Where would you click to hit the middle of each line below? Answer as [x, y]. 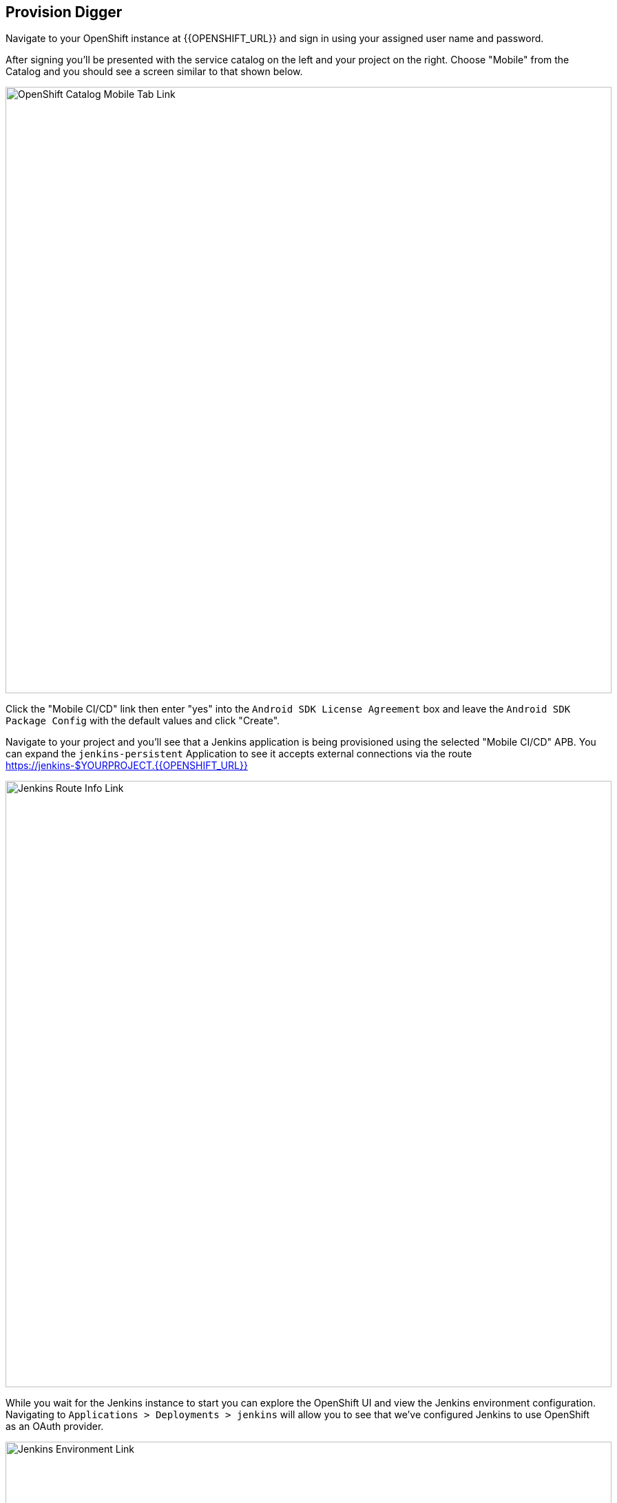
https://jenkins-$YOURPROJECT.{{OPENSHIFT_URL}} [127, 766]
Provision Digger [64, 12]
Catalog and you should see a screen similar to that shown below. [154, 72]
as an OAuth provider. [55, 1427]
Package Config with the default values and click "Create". [143, 721]
